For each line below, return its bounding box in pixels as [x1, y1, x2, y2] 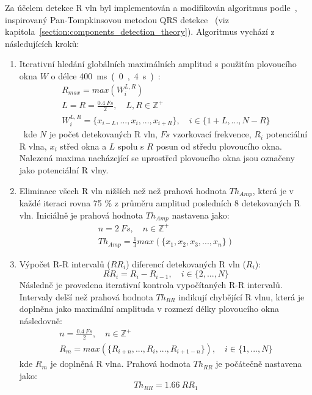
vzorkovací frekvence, [172, 128, 252, 140]
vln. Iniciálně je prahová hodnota [19, 208, 143, 221]
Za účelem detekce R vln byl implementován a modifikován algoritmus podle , [5, 1, 297, 13]
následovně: [19, 314, 62, 327]
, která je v [252, 184, 294, 197]
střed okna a [60, 139, 107, 152]
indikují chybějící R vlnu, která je [178, 290, 305, 303]
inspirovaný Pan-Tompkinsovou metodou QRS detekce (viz [5, 13, 229, 26]
